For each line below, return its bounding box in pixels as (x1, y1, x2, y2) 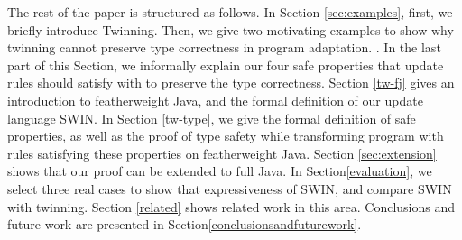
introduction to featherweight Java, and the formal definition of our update (7, 90, 423, 109)
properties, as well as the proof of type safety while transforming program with (7, 126, 444, 145)
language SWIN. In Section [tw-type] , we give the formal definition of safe (7, 108, 416, 127)
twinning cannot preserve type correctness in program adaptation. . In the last (7, 38, 441, 57)
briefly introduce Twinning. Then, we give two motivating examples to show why (7, 20, 454, 39)
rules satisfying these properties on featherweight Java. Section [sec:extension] (7, 143, 437, 162)
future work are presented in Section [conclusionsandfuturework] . (7, 215, 362, 234)
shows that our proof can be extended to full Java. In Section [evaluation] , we (7, 162, 432, 180)
